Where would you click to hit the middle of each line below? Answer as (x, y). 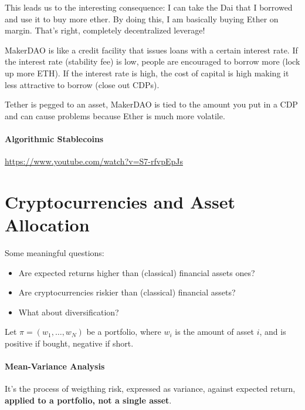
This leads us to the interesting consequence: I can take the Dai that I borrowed (149, 7)
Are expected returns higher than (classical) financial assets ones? (137, 272)
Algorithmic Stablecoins (54, 138)
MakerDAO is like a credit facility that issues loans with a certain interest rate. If (151, 50)
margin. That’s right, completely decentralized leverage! (105, 30)
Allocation (47, 225)
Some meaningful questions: (55, 253)
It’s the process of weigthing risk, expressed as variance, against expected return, (150, 389)
